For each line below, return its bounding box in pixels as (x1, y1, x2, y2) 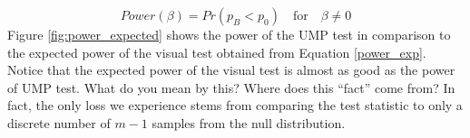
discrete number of (7, 113, 111, 132)
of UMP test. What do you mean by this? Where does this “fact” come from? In (7, 78, 455, 97)
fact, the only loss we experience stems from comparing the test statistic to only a (7, 96, 463, 115)
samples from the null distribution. (152, 113, 346, 132)
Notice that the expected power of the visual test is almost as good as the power (7, 60, 455, 79)
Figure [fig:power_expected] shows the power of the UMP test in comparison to (7, 25, 451, 43)
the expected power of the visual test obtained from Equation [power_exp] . (7, 42, 426, 61)
